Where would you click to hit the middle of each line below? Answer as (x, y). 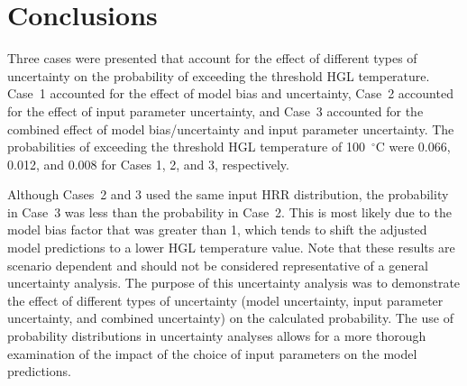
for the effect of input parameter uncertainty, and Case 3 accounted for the (215, 110)
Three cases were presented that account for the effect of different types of (212, 58)
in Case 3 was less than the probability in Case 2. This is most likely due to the (229, 211)
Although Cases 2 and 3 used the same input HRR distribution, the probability (228, 194)
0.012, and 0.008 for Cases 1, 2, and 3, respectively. (148, 164)
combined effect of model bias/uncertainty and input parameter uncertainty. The (231, 129)
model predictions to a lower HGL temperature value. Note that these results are (231, 248)
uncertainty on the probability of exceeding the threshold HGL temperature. (219, 75)
